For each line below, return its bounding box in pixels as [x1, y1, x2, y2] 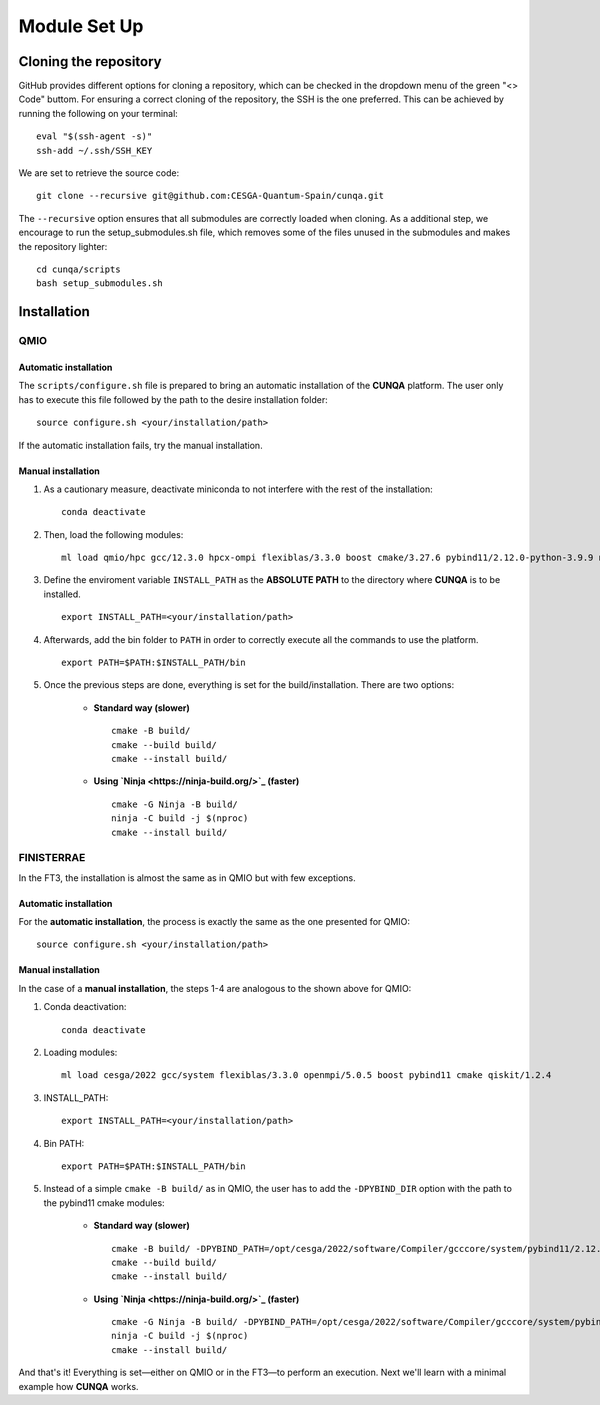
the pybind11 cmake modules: [43, 1196, 165, 1209]
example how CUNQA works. [18, 1380, 139, 1392]
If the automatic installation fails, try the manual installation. [18, 439, 264, 451]
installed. [43, 588, 82, 600]
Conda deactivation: [43, 1001, 127, 1013]
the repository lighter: [18, 240, 108, 252]
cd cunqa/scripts [36, 263, 121, 275]
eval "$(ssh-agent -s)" [36, 131, 153, 142]
